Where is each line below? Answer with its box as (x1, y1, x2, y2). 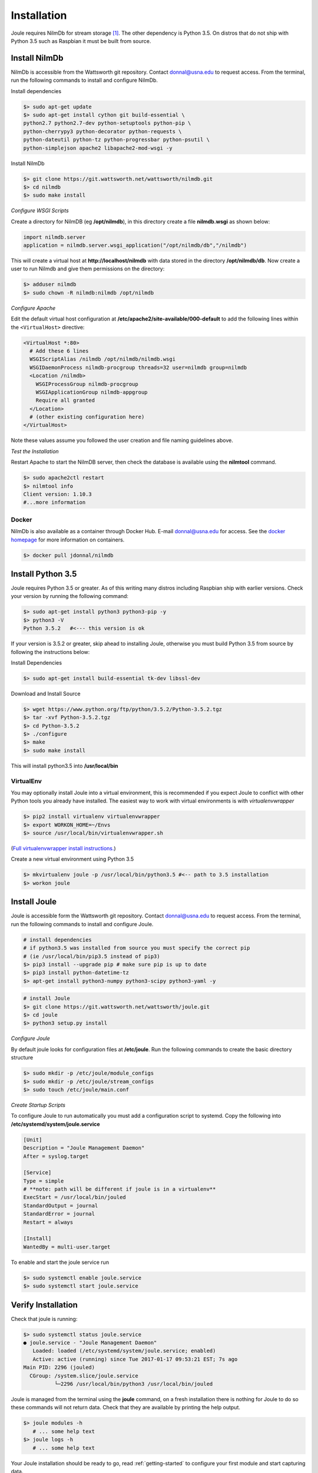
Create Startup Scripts (11, 1101, 66, 1108)
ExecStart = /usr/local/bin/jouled (23, 1194, 126, 1201)
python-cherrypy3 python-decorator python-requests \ (23, 128, 182, 135)
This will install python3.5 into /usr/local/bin (11, 762, 118, 769)
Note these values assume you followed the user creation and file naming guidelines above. (11, 437, 234, 444)
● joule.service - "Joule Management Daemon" (23, 1339, 157, 1346)
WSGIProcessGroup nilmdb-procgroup (35, 381, 138, 387)
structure (11, 1054, 34, 1061)
